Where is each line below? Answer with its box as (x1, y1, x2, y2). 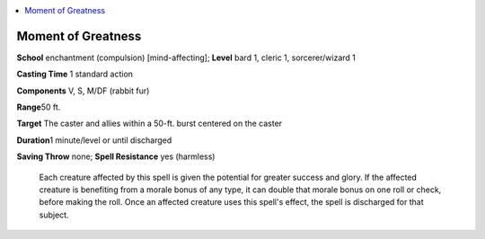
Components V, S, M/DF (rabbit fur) (16, 85, 150, 96)
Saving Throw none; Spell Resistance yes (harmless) (16, 151, 216, 162)
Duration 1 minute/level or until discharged (16, 135, 172, 146)
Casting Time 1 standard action (16, 68, 134, 80)
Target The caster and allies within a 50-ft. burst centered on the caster (16, 118, 283, 129)
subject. (39, 209, 69, 220)
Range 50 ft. (16, 102, 61, 112)
